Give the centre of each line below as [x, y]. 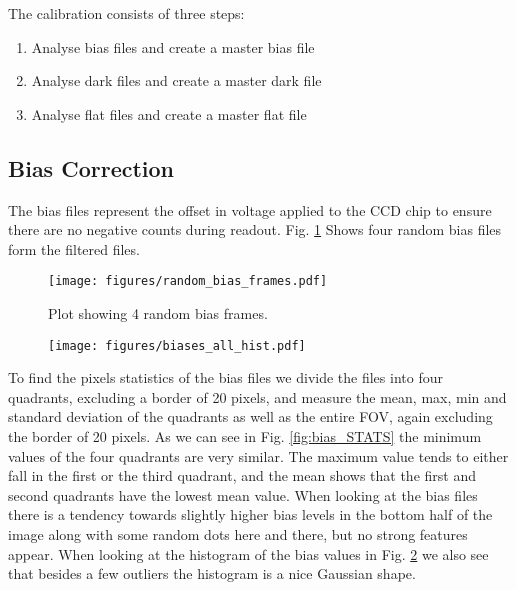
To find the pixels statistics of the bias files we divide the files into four [225, 377]
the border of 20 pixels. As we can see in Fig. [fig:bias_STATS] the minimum [245, 436]
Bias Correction [91, 167]
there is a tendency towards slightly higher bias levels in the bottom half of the [250, 514]
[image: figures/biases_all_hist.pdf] [177, 345]
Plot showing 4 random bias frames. [158, 313]
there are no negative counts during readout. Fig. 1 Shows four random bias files [255, 229]
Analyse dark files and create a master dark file [176, 80]
